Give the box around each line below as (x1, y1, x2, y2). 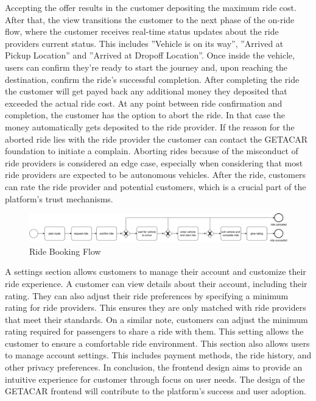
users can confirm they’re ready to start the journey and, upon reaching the (5, 60, 288, 73)
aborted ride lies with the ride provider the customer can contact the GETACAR (5, 132, 308, 145)
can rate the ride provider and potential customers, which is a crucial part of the (5, 180, 306, 193)
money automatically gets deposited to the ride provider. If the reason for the (5, 120, 295, 133)
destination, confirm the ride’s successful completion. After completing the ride (5, 73, 300, 85)
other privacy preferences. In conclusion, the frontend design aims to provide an (5, 361, 303, 374)
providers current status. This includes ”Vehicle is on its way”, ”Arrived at (5, 37, 284, 49)
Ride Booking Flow (29, 244, 101, 257)
